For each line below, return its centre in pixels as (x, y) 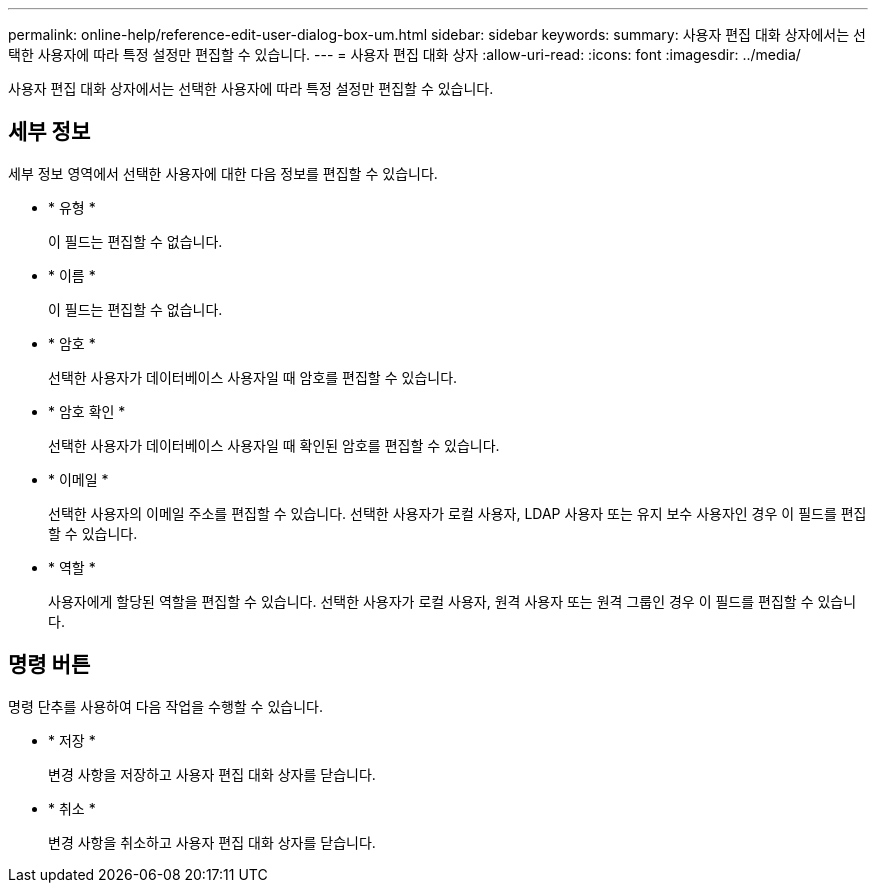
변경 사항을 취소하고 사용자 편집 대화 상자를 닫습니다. (212, 842)
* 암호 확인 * (87, 411)
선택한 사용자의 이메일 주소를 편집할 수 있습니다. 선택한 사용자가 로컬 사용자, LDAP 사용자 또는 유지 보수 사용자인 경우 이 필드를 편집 (457, 513)
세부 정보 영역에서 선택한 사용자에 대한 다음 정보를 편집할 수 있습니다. (223, 173)
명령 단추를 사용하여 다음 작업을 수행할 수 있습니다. (165, 706)
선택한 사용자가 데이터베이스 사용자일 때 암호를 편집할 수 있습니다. (253, 377)
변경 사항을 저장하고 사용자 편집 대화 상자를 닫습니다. (212, 774)
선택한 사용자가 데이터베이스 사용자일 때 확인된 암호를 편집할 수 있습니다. (274, 445)
